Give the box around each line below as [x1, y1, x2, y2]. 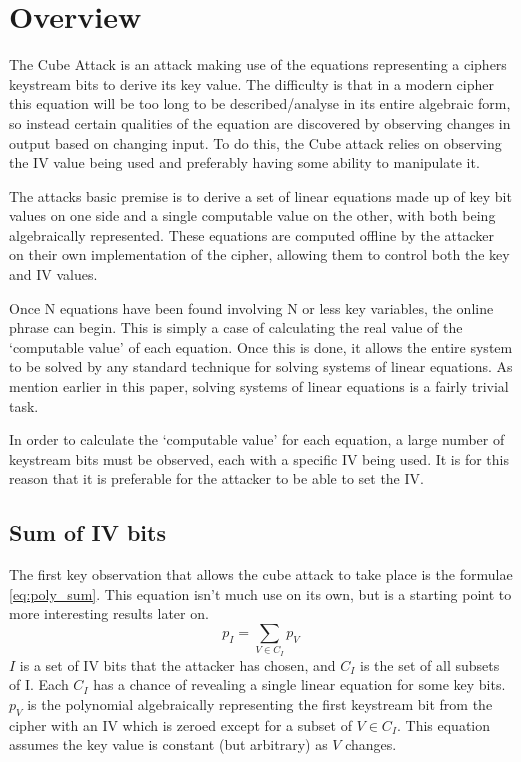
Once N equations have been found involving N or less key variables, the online [9, 297, 494, 318]
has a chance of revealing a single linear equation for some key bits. [93, 674, 506, 695]
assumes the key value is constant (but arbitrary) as [9, 734, 328, 755]
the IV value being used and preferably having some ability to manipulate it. [9, 152, 480, 173]
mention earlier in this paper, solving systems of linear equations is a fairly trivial [9, 376, 509, 397]
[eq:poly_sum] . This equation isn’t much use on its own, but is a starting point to [9, 583, 512, 604]
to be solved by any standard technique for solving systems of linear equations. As [9, 356, 513, 377]
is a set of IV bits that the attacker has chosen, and [19, 654, 336, 675]
